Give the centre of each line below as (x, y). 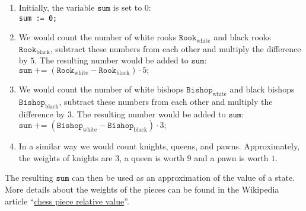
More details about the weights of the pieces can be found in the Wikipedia (142, 189)
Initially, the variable (57, 7)
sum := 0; (38, 18)
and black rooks (242, 37)
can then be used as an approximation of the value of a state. (184, 178)
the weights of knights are (66, 157)
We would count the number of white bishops (101, 89)
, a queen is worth (152, 157)
